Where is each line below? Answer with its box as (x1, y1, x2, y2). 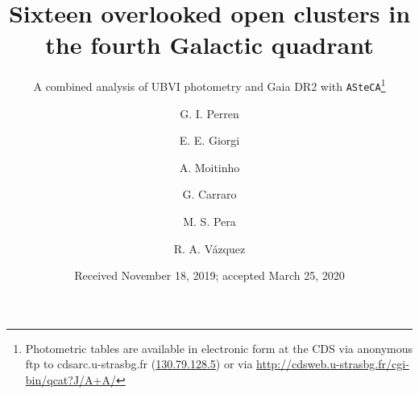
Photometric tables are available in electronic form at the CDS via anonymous (25, 339, 413, 356)
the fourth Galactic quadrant (45, 28, 374, 61)
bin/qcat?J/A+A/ (25, 371, 117, 388)
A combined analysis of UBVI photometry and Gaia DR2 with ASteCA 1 (33, 76, 386, 94)
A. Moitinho (179, 158, 240, 175)
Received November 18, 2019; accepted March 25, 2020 (74, 267, 345, 284)
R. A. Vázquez (173, 240, 246, 257)
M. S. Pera (183, 213, 236, 229)
